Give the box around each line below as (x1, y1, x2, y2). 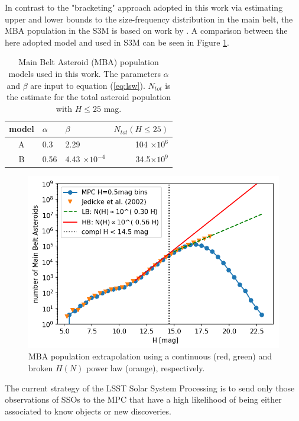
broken (28, 361, 53, 374)
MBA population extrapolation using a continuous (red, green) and (28, 350, 272, 362)
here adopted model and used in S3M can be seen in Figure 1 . (5, 36, 230, 48)
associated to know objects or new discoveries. (5, 404, 171, 417)
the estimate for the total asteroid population (6, 91, 171, 103)
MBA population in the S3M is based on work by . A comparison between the (5, 24, 288, 37)
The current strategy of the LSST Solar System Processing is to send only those (5, 381, 295, 394)
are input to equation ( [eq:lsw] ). (30, 79, 145, 91)
